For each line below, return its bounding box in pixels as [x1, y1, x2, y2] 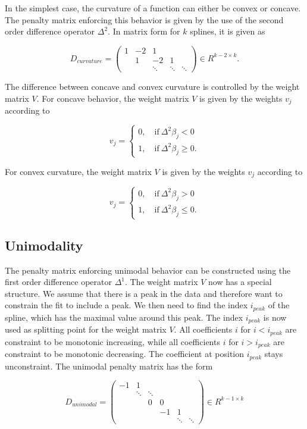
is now [263, 311, 287, 323]
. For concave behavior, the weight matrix [36, 92, 189, 104]
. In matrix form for [108, 25, 180, 37]
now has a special [208, 275, 272, 288]
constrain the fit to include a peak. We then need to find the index [5, 299, 248, 311]
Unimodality [5, 236, 83, 254]
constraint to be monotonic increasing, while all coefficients [5, 335, 220, 347]
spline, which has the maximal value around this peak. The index [5, 311, 243, 323]
